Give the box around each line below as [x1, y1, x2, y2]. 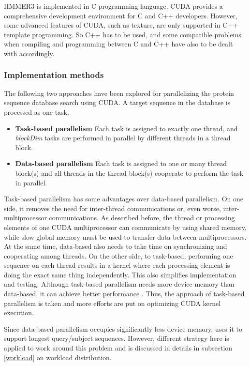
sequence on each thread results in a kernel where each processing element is [4, 260, 230, 270]
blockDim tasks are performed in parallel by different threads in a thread [15, 133, 231, 143]
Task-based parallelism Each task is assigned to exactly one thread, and [15, 123, 238, 133]
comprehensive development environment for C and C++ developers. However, [4, 10, 237, 20]
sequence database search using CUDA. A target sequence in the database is [4, 97, 231, 107]
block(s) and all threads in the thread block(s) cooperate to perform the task [15, 168, 244, 178]
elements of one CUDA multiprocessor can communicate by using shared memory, [4, 222, 247, 232]
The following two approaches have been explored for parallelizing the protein [4, 88, 234, 98]
